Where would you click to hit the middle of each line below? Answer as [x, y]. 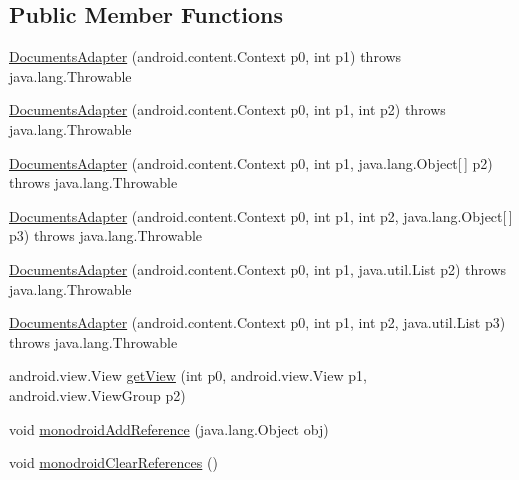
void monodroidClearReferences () [113, 462]
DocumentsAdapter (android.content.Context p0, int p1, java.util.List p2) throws [258, 268]
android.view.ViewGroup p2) [97, 394]
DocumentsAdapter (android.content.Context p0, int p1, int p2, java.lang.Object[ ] [261, 215]
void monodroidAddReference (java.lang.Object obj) [169, 428]
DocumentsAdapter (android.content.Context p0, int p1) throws [205, 56]
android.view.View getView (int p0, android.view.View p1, [188, 375]
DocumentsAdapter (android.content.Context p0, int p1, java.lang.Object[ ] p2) [251, 162]
